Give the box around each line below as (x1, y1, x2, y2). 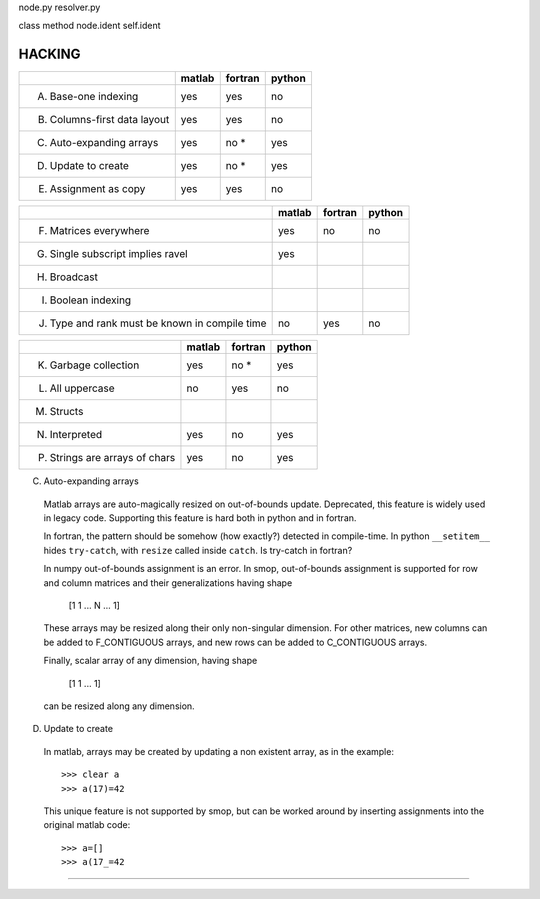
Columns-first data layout (49, 113, 170, 127)
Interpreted (49, 428, 103, 442)
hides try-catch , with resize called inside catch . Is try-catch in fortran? (43, 544, 353, 556)
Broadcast (49, 270, 99, 284)
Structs (49, 405, 84, 419)
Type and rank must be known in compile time (49, 316, 267, 330)
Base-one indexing (49, 90, 139, 104)
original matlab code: (43, 819, 131, 831)
